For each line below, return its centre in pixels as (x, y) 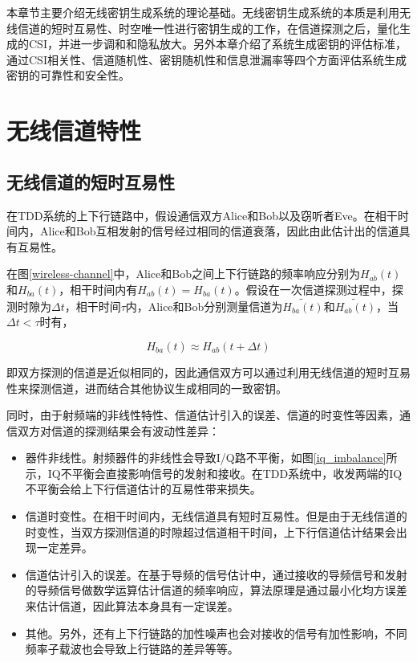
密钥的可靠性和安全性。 (68, 75)
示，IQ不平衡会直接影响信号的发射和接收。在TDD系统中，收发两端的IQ (214, 473)
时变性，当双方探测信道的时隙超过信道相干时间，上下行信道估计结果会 (211, 531)
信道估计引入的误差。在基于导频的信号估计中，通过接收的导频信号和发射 (216, 574)
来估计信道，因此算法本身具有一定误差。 (132, 606)
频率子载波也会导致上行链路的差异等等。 (132, 649)
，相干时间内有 (98, 289)
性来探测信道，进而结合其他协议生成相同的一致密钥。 (147, 388)
